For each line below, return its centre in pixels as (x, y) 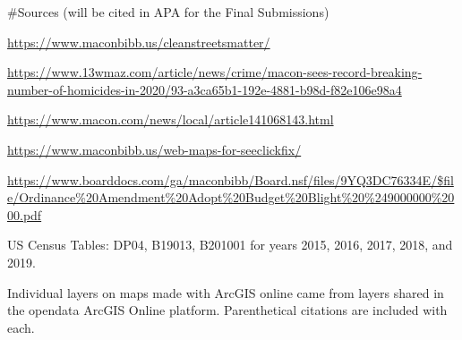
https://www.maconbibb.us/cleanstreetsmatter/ (139, 42)
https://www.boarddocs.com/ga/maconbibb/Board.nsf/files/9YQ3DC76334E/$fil (231, 179)
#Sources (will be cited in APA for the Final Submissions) (168, 12)
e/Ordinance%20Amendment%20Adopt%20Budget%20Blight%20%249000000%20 (231, 197)
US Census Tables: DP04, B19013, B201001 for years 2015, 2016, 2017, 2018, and (230, 245)
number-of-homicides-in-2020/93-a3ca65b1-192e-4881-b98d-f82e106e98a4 (205, 89)
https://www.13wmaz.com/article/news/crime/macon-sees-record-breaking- (215, 72)
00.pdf (25, 214)
